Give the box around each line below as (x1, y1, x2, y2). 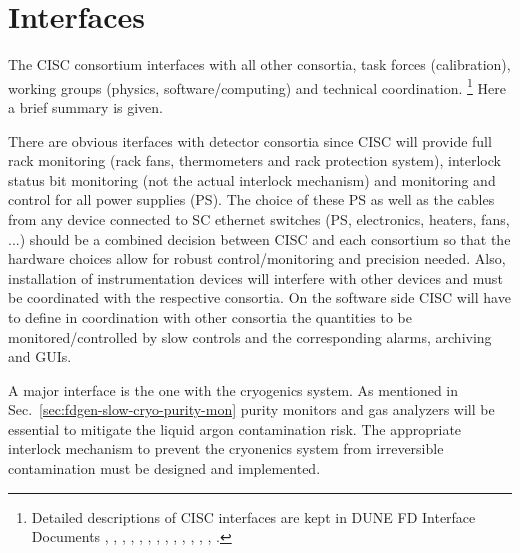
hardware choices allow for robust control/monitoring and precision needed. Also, (8, 248, 506, 269)
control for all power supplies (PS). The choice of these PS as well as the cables (8, 189, 495, 210)
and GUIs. (8, 346, 72, 367)
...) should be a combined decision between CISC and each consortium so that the (8, 228, 511, 249)
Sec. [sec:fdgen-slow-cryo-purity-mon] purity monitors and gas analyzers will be (8, 399, 495, 420)
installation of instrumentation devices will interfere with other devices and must (8, 267, 503, 288)
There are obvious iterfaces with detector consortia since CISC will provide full (8, 130, 492, 151)
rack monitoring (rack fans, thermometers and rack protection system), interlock (8, 150, 501, 171)
